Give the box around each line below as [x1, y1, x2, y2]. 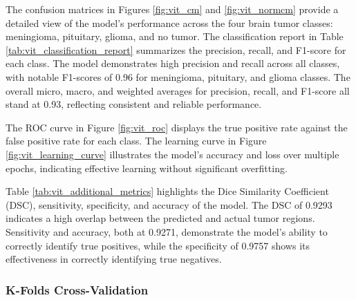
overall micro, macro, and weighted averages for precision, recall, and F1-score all [6, 83, 350, 97]
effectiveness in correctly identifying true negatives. [6, 252, 222, 266]
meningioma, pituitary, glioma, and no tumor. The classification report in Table [6, 29, 344, 44]
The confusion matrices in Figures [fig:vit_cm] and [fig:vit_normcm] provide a [6, 2, 339, 16]
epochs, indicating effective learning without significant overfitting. [6, 160, 288, 175]
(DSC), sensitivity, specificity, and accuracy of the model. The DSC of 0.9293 [6, 197, 332, 212]
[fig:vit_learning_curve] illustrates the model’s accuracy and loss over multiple [6, 147, 339, 161]
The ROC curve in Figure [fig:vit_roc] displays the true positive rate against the [6, 120, 348, 134]
